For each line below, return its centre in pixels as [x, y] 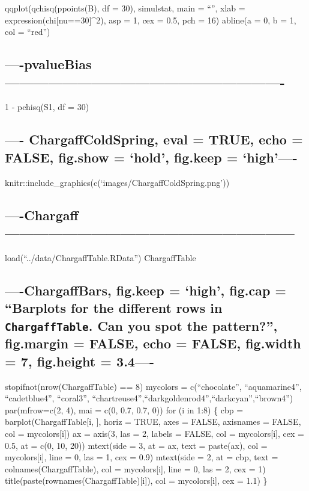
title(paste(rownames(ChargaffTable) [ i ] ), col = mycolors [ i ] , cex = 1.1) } [136, 480]
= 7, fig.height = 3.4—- [80, 361]
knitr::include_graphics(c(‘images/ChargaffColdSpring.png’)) [117, 182]
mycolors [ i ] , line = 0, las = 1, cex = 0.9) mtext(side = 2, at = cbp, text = [142, 457]
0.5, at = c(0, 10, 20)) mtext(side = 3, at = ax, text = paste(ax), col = [136, 445]
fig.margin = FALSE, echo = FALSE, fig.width [153, 343]
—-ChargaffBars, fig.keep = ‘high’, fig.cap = [146, 290]
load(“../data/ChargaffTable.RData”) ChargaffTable [100, 257]
